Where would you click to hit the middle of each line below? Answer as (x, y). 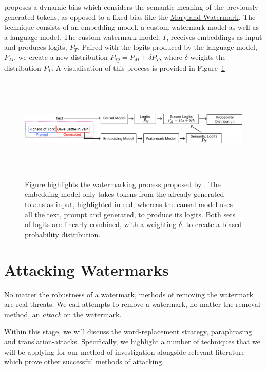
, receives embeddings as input (214, 37)
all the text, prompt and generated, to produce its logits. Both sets (130, 214)
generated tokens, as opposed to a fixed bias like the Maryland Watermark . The (130, 17)
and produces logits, (36, 47)
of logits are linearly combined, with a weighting (101, 224)
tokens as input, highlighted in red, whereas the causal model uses (129, 204)
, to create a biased (212, 224)
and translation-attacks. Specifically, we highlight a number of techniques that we (132, 341)
